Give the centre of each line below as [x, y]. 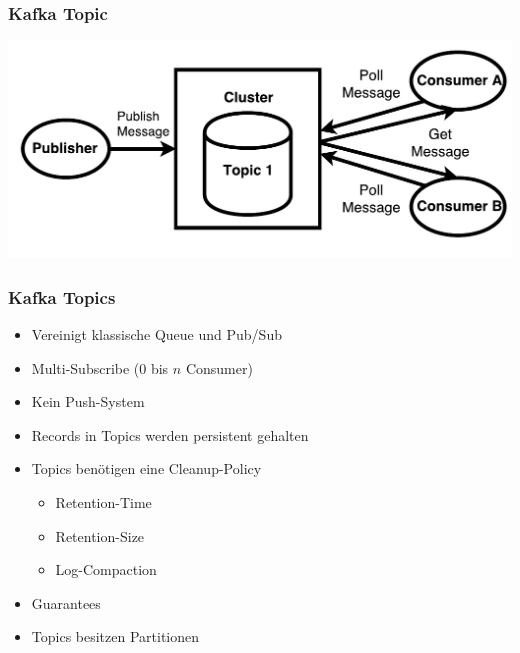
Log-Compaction [106, 569]
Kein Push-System [88, 401]
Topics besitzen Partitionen [115, 636]
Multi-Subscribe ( [85, 367]
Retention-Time [103, 502]
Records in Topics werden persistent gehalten [170, 434]
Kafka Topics [62, 296]
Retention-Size [100, 535]
